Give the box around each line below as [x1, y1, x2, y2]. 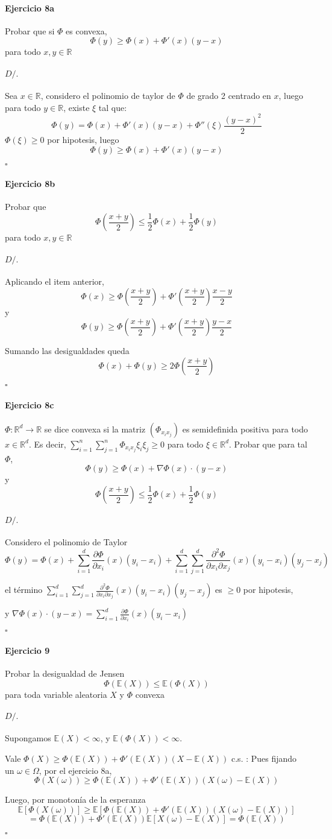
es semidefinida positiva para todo [182, 422, 309, 435]
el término [5, 583, 43, 596]
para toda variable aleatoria [5, 688, 107, 700]
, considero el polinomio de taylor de [40, 89, 175, 102]
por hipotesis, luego [47, 133, 119, 145]
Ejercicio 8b [5, 177, 55, 190]
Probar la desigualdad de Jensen [5, 667, 125, 680]
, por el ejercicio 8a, [39, 764, 112, 776]
